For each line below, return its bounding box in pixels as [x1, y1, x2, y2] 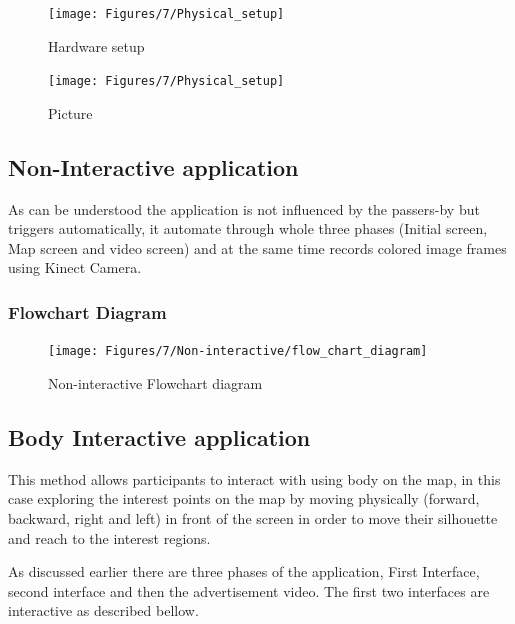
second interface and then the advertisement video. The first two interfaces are [8, 580, 490, 601]
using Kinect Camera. [8, 257, 142, 278]
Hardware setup [48, 35, 145, 56]
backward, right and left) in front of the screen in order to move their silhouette [8, 507, 498, 528]
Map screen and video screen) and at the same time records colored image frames [8, 237, 507, 258]
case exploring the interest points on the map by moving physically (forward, [8, 488, 480, 509]
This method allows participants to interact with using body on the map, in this [8, 468, 501, 489]
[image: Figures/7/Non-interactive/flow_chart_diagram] [48, 344, 428, 359]
